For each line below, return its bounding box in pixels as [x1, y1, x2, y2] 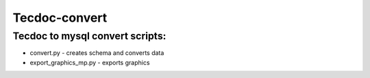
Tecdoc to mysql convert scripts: [12, 30, 166, 42]
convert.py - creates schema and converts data [29, 49, 164, 57]
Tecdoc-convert [12, 10, 108, 25]
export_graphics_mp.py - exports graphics [29, 58, 150, 66]
